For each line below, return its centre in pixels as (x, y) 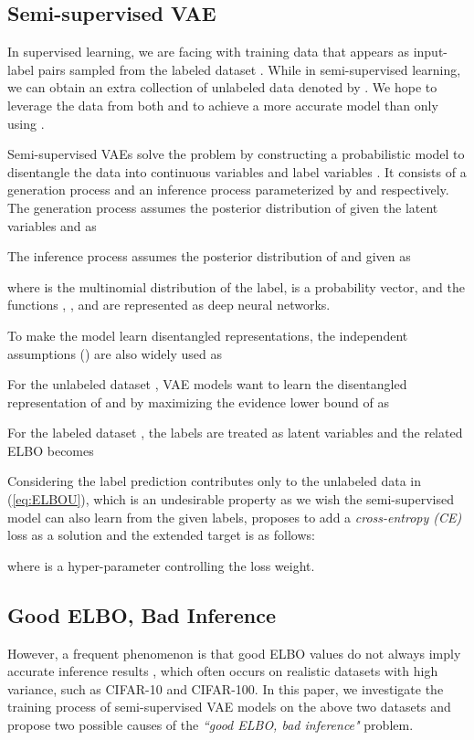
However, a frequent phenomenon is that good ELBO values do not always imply (234, 653)
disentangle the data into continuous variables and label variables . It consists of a (237, 171)
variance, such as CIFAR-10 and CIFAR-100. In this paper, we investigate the (226, 688)
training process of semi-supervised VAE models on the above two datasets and (229, 707)
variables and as (52, 225)
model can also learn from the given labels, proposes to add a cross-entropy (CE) (235, 517)
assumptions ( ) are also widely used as (115, 353)
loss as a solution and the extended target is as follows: (161, 535)
